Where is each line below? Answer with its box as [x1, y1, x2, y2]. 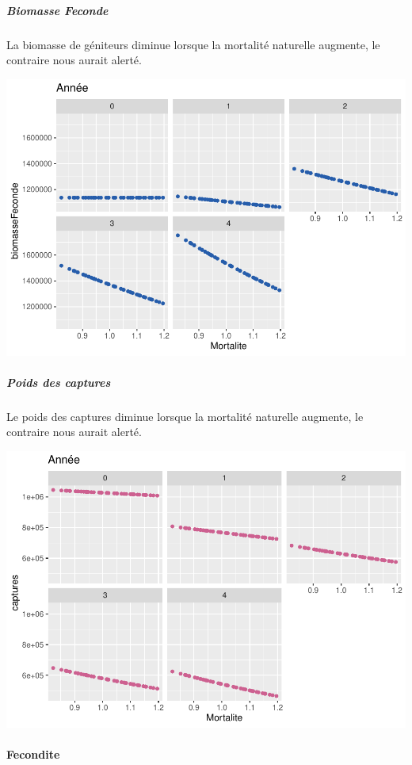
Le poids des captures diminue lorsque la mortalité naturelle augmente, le [6, 407, 364, 424]
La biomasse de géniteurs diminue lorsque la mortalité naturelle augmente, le [6, 36, 380, 52]
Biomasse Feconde [6, 2, 109, 18]
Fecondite [6, 746, 60, 763]
